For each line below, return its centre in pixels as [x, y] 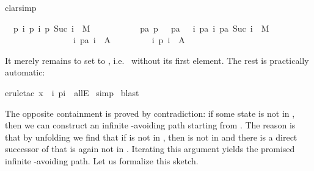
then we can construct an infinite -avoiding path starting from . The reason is [150, 125]
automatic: [25, 72]
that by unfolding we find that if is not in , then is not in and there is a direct [151, 137]
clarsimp [21, 7]
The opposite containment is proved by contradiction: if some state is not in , [150, 113]
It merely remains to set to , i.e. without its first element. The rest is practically [157, 60]
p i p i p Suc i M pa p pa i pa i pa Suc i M [141, 28]
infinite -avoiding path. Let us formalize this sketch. [102, 160]
